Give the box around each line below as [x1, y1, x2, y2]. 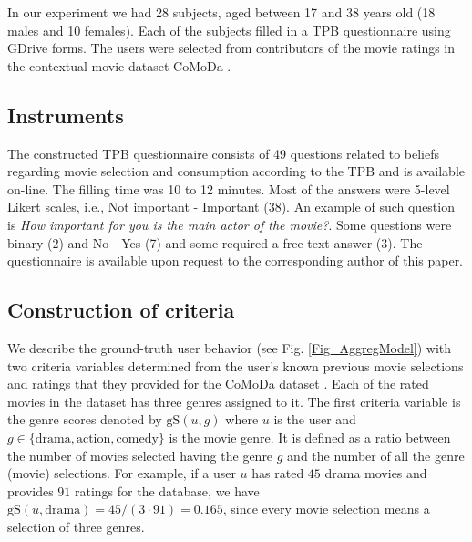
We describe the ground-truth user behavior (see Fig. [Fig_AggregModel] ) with [7, 338, 452, 357]
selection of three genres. [7, 516, 145, 536]
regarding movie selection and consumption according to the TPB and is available [7, 162, 466, 181]
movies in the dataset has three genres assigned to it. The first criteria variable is [7, 391, 461, 411]
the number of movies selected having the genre [7, 445, 273, 464]
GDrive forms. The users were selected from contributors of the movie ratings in [7, 38, 456, 57]
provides [7, 481, 54, 500]
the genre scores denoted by [7, 410, 162, 429]
